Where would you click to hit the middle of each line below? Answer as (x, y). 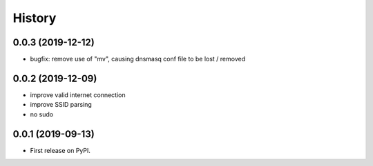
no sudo (42, 114)
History (35, 18)
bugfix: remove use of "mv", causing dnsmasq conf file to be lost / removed (137, 59)
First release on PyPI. (60, 150)
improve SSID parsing (61, 105)
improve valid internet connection (78, 95)
